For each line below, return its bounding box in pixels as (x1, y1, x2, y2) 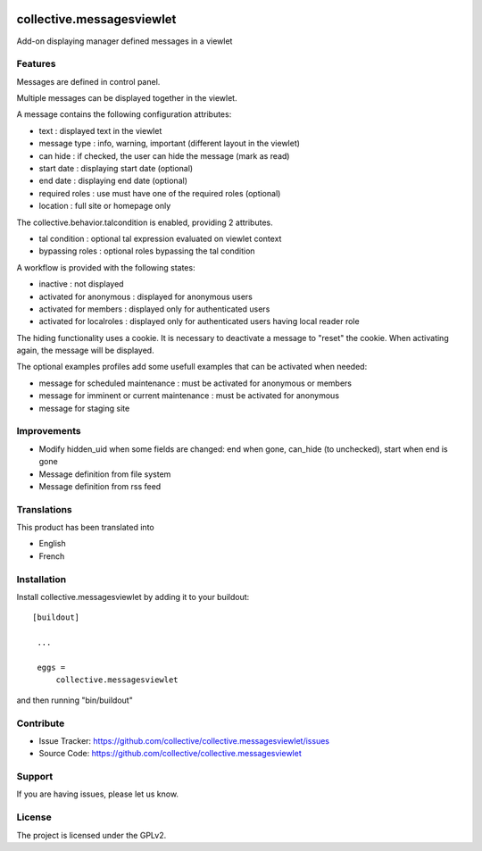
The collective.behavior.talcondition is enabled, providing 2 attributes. (16, 217, 273, 228)
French (38, 550, 65, 562)
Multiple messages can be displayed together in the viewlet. (16, 93, 237, 104)
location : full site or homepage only (38, 201, 171, 212)
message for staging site (38, 403, 130, 413)
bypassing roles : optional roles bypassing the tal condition (38, 246, 255, 256)
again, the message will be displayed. (16, 345, 155, 356)
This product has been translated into (16, 522, 155, 533)
